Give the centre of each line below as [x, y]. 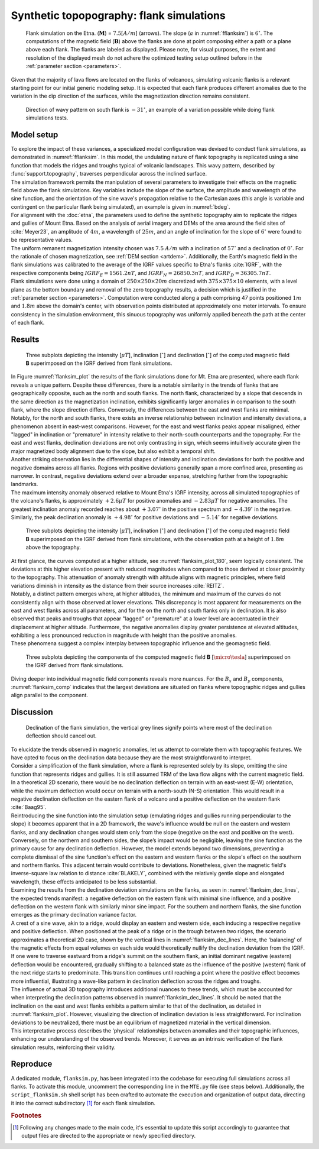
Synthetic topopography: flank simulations [118, 15]
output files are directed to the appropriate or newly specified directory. [109, 1136]
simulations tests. [47, 118]
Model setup [35, 135]
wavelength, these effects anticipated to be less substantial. [84, 882]
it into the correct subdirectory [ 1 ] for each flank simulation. [83, 1103]
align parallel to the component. [50, 695]
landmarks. [25, 484]
